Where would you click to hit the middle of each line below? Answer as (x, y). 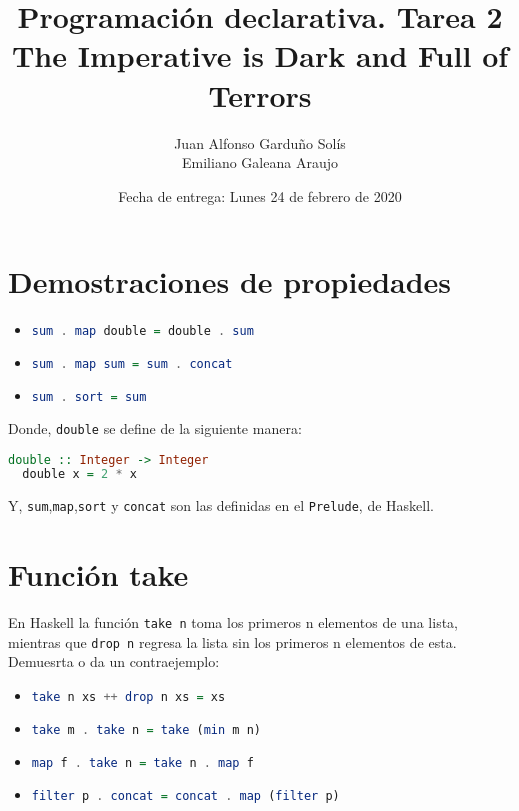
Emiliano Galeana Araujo (260, 162)
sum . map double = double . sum (142, 331)
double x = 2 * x (79, 474)
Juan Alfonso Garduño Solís (260, 142)
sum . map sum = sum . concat (132, 364)
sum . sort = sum (89, 396)
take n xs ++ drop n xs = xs (128, 696)
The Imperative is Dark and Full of (260, 55)
